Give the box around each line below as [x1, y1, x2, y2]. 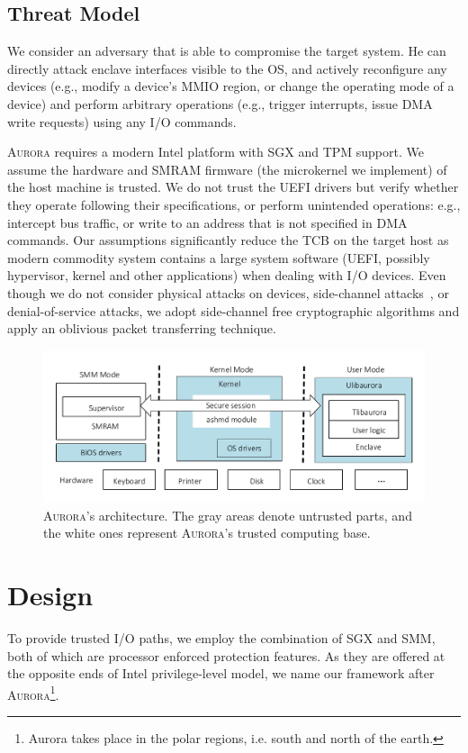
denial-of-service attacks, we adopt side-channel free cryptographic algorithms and [7, 301, 460, 320]
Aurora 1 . [7, 682, 59, 703]
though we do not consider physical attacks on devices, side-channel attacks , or [7, 283, 449, 302]
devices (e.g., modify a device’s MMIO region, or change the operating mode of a [7, 77, 454, 95]
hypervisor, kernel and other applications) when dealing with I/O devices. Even [7, 266, 446, 285]
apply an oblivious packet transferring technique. [7, 319, 276, 338]
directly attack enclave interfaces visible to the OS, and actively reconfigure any [7, 59, 447, 77]
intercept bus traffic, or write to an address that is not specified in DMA [7, 213, 408, 231]
